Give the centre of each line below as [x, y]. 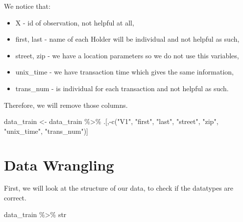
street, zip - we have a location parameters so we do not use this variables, [127, 55]
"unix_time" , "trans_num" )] [46, 131]
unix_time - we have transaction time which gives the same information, [124, 72]
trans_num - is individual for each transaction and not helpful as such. [122, 88]
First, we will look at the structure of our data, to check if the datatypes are [119, 188]
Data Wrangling [59, 164]
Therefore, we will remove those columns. [66, 105]
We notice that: [27, 6]
